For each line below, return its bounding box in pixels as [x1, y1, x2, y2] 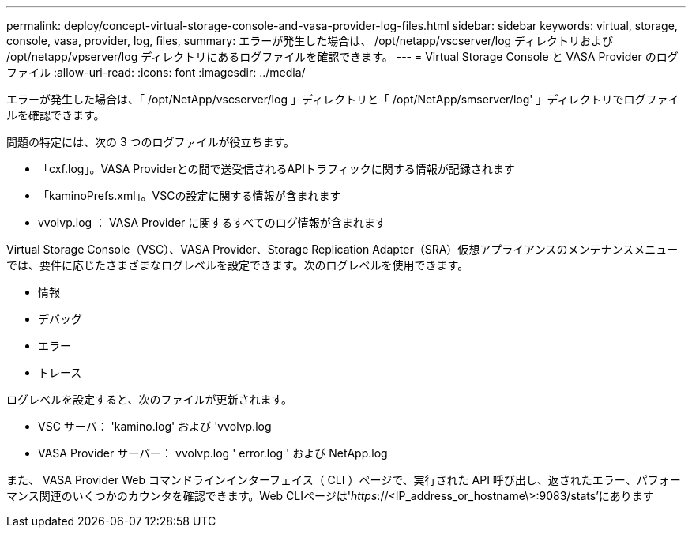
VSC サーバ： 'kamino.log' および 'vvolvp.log [38, 419, 272, 433]
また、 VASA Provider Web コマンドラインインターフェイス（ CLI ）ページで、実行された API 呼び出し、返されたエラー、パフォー [6, 473, 681, 487]
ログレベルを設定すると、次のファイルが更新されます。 [6, 393, 293, 406]
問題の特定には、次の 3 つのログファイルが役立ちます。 [6, 135, 295, 149]
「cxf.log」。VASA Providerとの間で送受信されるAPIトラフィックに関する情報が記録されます [38, 162, 515, 175]
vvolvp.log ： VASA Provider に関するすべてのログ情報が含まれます [38, 216, 386, 229]
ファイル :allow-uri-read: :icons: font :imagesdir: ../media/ [6, 66, 306, 79]
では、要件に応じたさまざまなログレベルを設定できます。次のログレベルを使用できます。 [6, 258, 469, 272]
